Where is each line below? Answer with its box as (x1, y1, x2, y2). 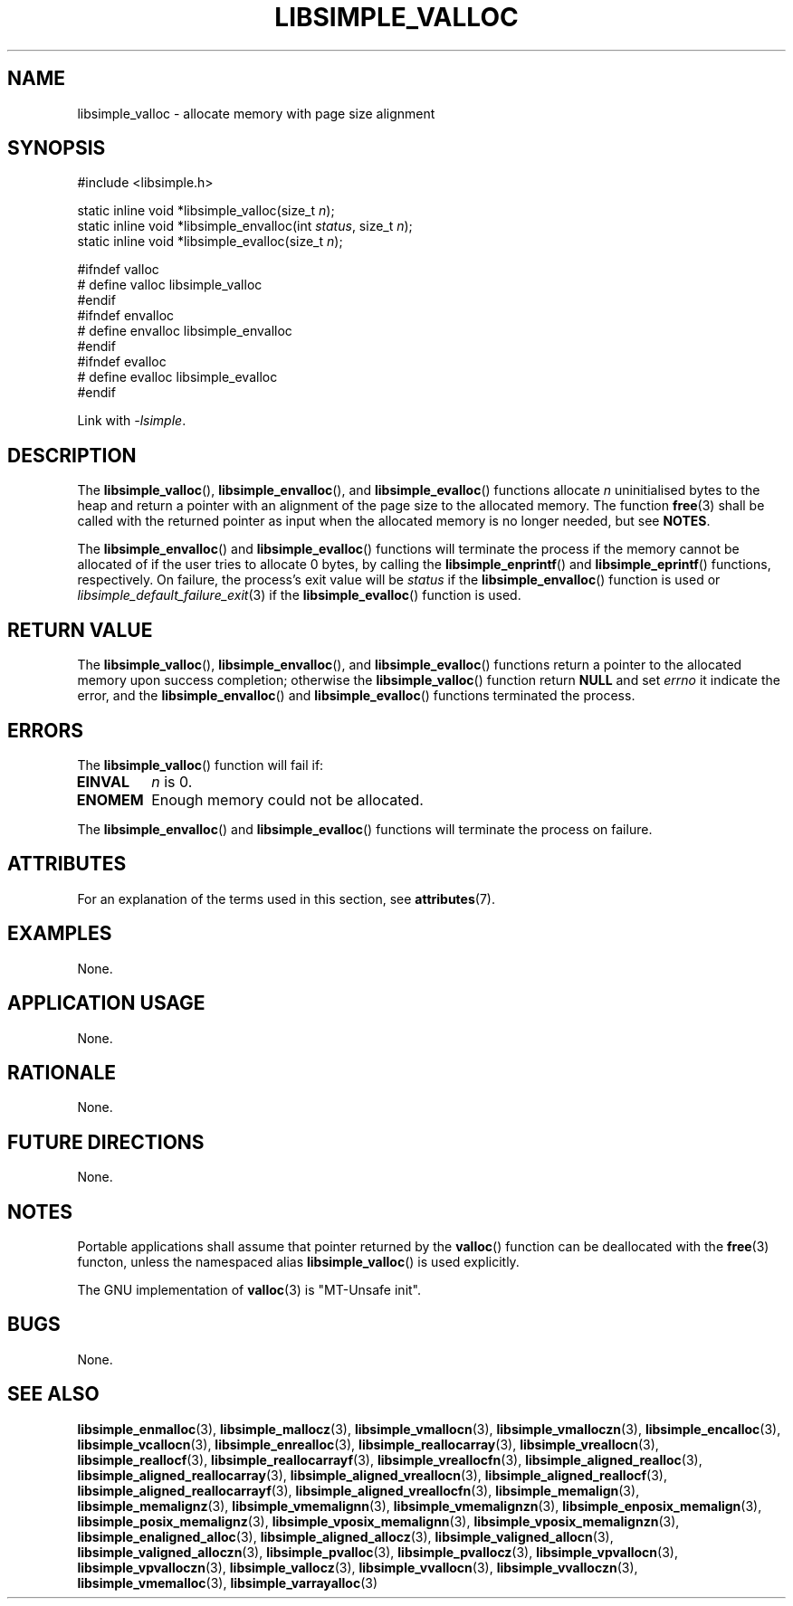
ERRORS (7, 718, 84, 742)
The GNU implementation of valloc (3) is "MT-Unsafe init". (77, 1282, 422, 1298)
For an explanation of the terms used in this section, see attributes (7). (77, 890, 495, 907)
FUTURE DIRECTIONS (7, 1130, 205, 1154)
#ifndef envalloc (77, 308, 175, 324)
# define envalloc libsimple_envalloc (77, 323, 292, 339)
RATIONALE (7, 1060, 117, 1084)
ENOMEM (76, 790, 144, 809)
